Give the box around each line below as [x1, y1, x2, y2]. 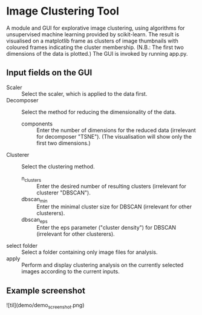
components [21, 120, 53, 127]
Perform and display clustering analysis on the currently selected [21, 262, 184, 269]
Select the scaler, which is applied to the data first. [21, 90, 148, 98]
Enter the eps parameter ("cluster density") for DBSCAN [36, 224, 177, 231]
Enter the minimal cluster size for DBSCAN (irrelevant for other [36, 203, 192, 210]
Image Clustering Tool [6, 4, 120, 18]
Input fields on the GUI [6, 68, 93, 78]
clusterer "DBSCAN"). [36, 189, 91, 196]
